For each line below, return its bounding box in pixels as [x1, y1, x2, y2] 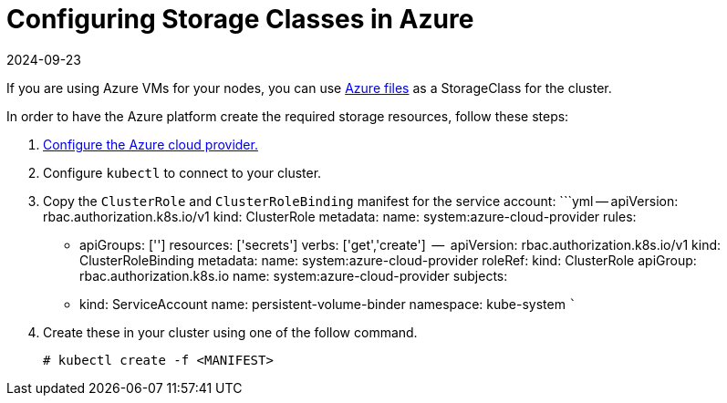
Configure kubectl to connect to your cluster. [43, 164, 322, 181]
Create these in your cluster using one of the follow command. [43, 324, 418, 340]
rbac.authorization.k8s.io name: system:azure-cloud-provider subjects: [79, 267, 508, 284]
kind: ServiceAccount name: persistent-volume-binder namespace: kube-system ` [79, 295, 577, 312]
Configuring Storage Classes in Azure [6, 4, 474, 35]
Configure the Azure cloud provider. [43, 136, 258, 152]
